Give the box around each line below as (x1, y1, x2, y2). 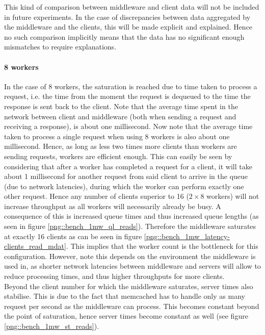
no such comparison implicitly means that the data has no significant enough (4, 31, 245, 42)
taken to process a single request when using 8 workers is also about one (4, 131, 230, 141)
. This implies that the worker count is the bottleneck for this (66, 241, 258, 251)
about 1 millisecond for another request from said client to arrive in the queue (4, 171, 248, 182)
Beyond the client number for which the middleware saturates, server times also (4, 280, 253, 291)
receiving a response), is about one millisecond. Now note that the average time (4, 121, 253, 132)
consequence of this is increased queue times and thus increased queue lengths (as (4, 211, 259, 221)
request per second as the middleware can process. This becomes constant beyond (4, 300, 259, 311)
